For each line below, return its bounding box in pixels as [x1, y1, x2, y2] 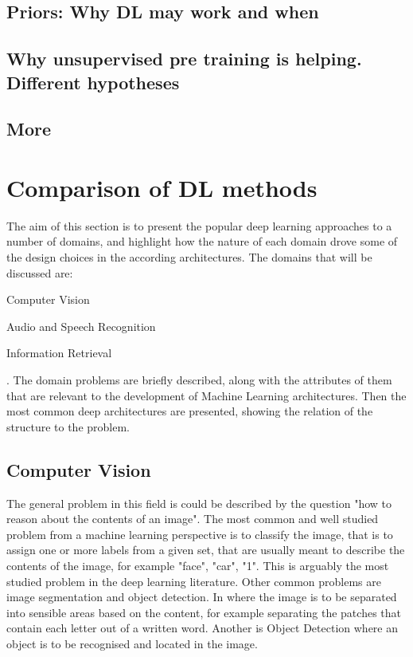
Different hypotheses [6, 69, 180, 94]
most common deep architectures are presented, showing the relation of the [6, 403, 373, 419]
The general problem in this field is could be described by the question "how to [6, 494, 392, 511]
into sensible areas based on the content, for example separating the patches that [6, 604, 401, 620]
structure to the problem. [6, 418, 130, 435]
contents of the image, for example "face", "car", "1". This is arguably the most [6, 557, 389, 573]
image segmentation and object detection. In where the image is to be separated [6, 588, 397, 605]
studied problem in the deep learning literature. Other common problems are [6, 572, 382, 589]
